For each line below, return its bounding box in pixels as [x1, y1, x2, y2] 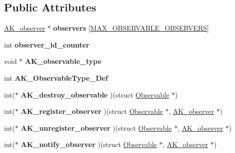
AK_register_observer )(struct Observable [20, 106, 163, 116]
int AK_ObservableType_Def [4, 72, 108, 83]
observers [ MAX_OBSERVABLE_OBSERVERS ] [53, 23, 209, 33]
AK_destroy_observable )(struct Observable [20, 89, 169, 100]
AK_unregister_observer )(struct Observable [20, 122, 172, 133]
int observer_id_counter [4, 39, 90, 50]
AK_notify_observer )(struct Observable [20, 139, 157, 150]
